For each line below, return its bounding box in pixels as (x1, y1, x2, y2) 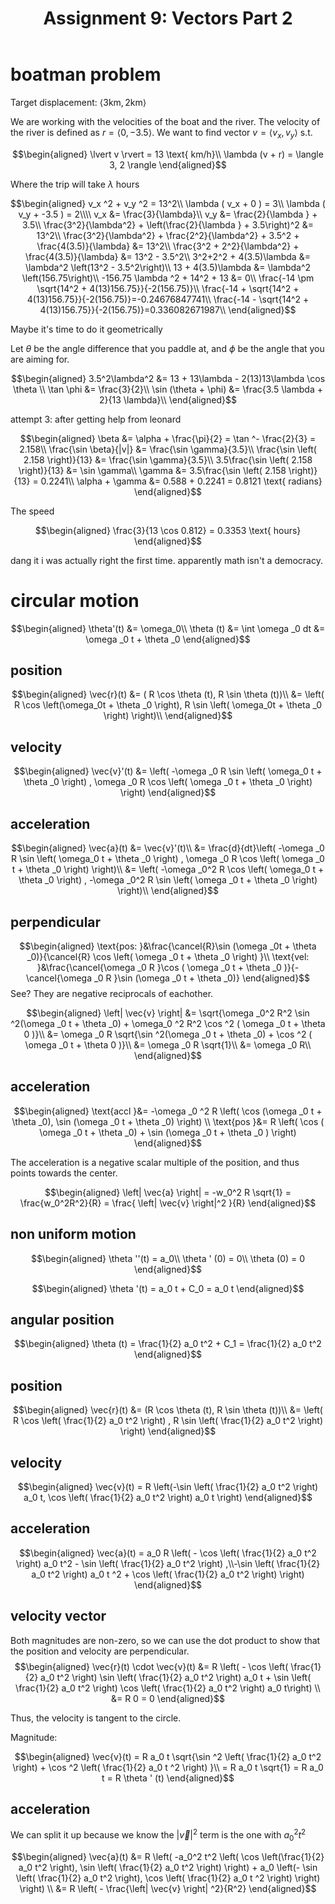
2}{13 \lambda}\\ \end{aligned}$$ (99, 393, 237, 406)
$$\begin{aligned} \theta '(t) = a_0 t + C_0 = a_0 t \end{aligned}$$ (31, 1282, 305, 1294)
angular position (10, 1311, 115, 1328)
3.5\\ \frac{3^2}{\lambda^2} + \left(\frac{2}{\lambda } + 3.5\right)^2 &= (21, 218, 315, 231)
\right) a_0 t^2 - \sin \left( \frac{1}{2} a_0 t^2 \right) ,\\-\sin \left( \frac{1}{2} (15, 1557, 321, 1569)
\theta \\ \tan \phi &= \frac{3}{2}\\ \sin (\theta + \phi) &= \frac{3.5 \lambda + (13, 383, 323, 395)
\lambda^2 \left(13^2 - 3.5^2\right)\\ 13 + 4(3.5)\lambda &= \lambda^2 (24, 261, 312, 273)
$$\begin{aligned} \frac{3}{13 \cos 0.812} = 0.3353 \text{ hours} (34, 524, 302, 536)
